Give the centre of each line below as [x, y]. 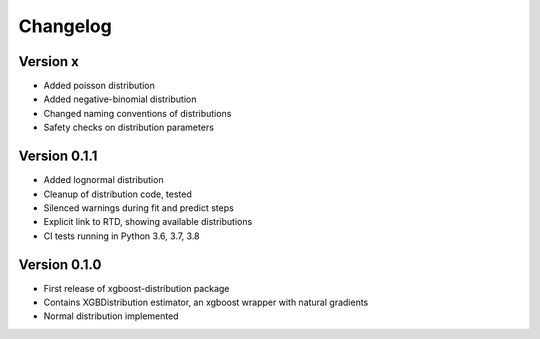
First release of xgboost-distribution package [136, 288]
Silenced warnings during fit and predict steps [138, 207]
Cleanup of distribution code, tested [117, 194]
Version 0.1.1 [58, 156]
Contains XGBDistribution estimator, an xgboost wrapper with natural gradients [206, 302]
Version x [49, 61]
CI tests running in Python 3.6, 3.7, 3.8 [121, 236]
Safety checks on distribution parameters [129, 127]
